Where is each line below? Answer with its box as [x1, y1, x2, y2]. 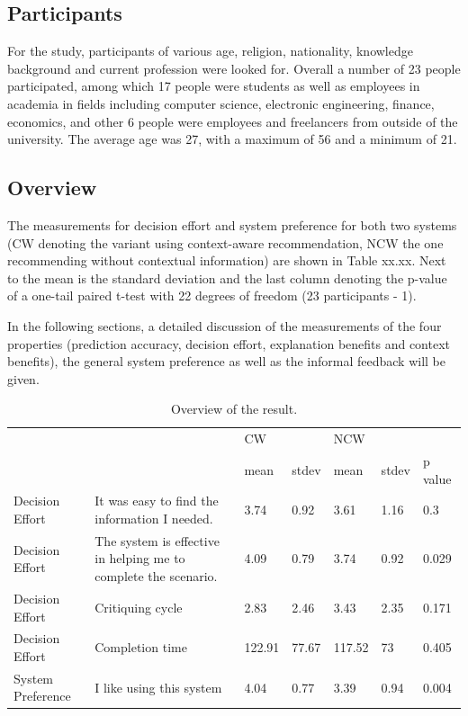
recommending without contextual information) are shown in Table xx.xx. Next [7, 251, 446, 270]
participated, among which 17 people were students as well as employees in [7, 76, 420, 95]
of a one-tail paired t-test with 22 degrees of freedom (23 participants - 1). [7, 286, 417, 305]
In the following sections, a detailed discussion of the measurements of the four [7, 316, 442, 335]
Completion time [94, 638, 187, 657]
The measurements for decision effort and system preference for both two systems [7, 215, 457, 234]
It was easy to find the [94, 491, 219, 510]
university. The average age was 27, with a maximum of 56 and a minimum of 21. [7, 130, 457, 148]
